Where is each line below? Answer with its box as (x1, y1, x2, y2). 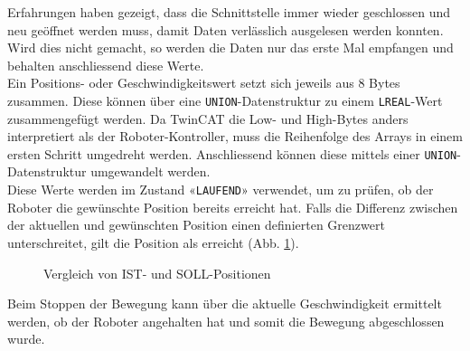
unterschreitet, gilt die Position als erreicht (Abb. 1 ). (7, 232, 299, 251)
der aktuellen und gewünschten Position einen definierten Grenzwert (7, 215, 385, 234)
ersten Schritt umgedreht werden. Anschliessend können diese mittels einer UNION (7, 144, 457, 163)
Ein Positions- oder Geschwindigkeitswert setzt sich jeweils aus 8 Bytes (7, 73, 400, 92)
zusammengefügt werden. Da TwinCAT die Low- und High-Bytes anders (7, 109, 409, 128)
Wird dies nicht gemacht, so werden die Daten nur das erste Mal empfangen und (7, 38, 454, 57)
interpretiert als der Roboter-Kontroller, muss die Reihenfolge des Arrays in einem (7, 127, 463, 146)
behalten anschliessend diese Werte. (7, 55, 204, 74)
